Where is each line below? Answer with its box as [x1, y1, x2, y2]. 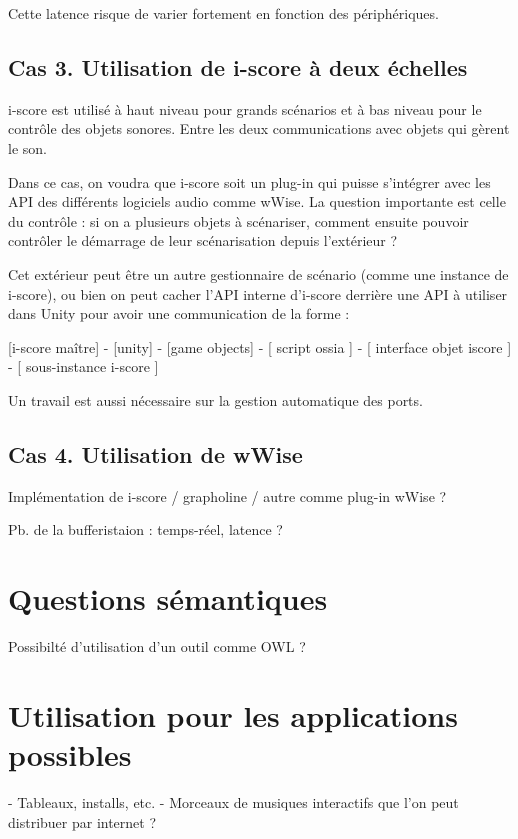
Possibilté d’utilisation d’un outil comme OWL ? [8, 636, 306, 657]
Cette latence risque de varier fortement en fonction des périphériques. [8, 3, 439, 23]
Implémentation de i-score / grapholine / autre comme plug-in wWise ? [8, 485, 447, 506]
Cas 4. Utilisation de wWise [8, 438, 303, 469]
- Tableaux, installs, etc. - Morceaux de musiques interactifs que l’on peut [8, 791, 459, 812]
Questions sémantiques [8, 578, 328, 619]
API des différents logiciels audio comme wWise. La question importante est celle [8, 191, 506, 212]
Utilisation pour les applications [8, 694, 458, 735]
